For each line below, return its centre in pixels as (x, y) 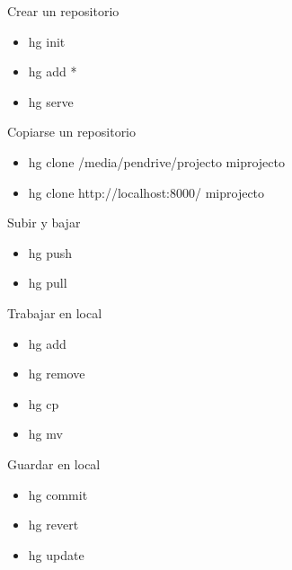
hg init (47, 41)
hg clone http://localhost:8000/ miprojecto (146, 192)
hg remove (57, 374)
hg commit (58, 494)
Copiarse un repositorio (72, 132)
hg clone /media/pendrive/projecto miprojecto (156, 161)
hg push (50, 252)
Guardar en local (54, 463)
